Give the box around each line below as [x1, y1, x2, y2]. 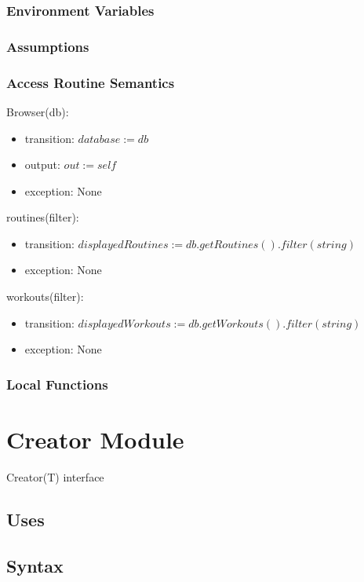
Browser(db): [6, 103, 69, 119]
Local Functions [6, 374, 108, 393]
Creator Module [6, 423, 184, 455]
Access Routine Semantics [6, 72, 175, 92]
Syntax [6, 553, 64, 577]
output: [24, 156, 60, 173]
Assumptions [6, 36, 89, 56]
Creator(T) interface [6, 468, 104, 485]
